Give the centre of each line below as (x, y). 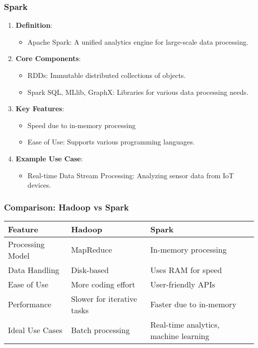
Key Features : (40, 108)
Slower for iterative (104, 298)
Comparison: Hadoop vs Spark (66, 207)
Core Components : (48, 58)
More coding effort (103, 284)
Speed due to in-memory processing (82, 125)
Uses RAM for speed (186, 270)
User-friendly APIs (183, 284)
